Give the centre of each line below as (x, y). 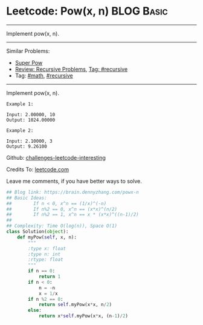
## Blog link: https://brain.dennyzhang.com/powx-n (72, 192)
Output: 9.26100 (27, 146)
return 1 (50, 277)
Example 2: (20, 130)
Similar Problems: (28, 51)
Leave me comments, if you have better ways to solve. (74, 181)
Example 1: (20, 104)
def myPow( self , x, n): (47, 237)
